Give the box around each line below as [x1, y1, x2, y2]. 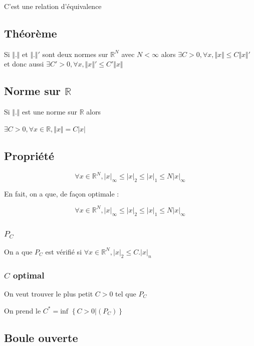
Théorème [4, 25, 57, 40]
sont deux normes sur [42, 48, 108, 59]
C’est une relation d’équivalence [4, 1, 102, 11]
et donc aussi [4, 58, 44, 69]
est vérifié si [45, 246, 82, 256]
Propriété [4, 147, 55, 163]
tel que [115, 288, 136, 298]
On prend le [4, 305, 41, 315]
